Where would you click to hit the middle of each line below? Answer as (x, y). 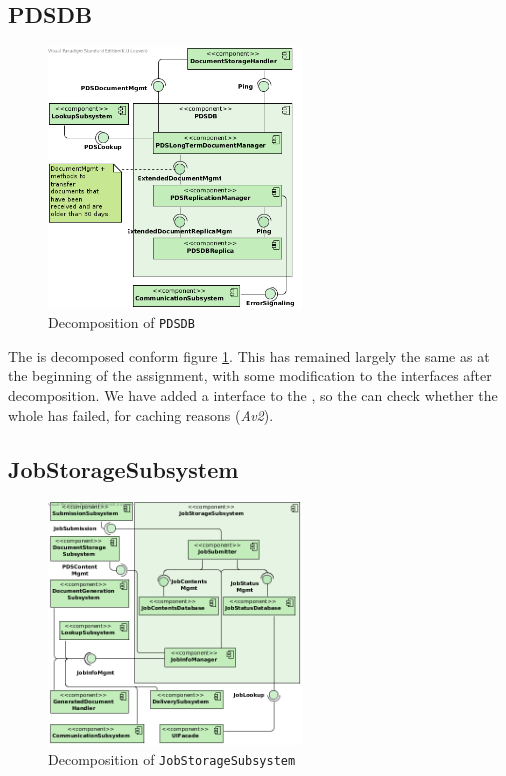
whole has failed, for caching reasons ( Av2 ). (141, 414)
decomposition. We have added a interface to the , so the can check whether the (253, 395)
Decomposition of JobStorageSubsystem (172, 759)
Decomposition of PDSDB (121, 322)
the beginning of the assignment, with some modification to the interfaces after (250, 375)
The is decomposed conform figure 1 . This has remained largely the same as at (249, 355)
